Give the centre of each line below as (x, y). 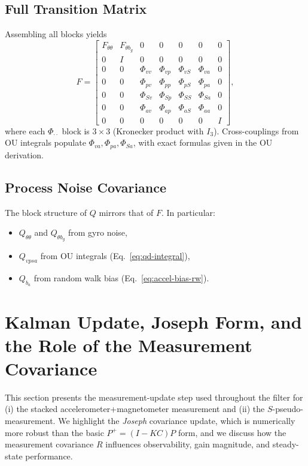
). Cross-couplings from (256, 130)
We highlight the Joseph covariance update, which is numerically (177, 421)
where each (25, 130)
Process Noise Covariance (86, 187)
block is (76, 130)
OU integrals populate (45, 142)
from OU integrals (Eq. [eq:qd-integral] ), (115, 256)
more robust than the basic (54, 432)
